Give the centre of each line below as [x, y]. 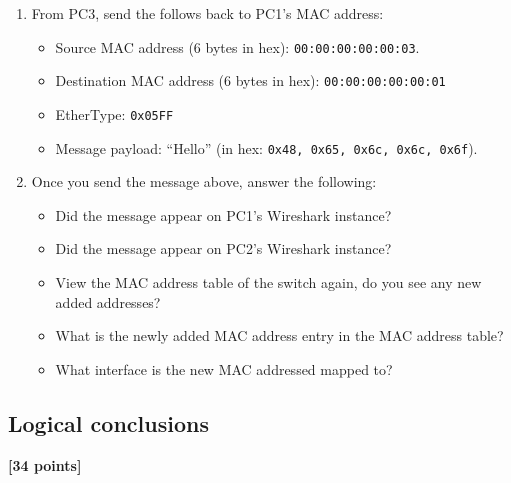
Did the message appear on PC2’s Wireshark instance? [223, 248]
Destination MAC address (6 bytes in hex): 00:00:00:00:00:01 [250, 80]
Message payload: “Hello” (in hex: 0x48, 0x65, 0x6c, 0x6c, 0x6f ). [266, 147]
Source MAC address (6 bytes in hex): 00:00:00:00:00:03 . [237, 46]
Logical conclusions [108, 422]
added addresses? [108, 301]
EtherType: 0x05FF [114, 113]
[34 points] [45, 464]
